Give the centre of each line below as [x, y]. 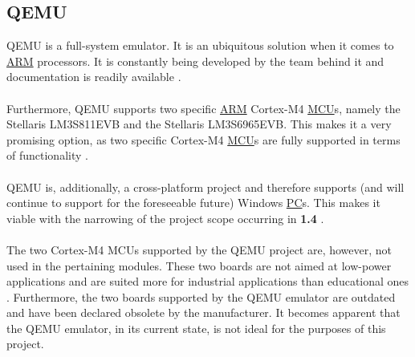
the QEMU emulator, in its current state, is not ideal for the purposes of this [196, 328]
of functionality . [47, 155]
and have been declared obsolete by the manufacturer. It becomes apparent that [203, 312]
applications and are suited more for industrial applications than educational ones [208, 281]
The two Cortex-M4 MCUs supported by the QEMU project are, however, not [199, 249]
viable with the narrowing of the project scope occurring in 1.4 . [165, 218]
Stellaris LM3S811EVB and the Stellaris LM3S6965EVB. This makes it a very [199, 124]
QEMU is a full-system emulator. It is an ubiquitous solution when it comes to [200, 45]
